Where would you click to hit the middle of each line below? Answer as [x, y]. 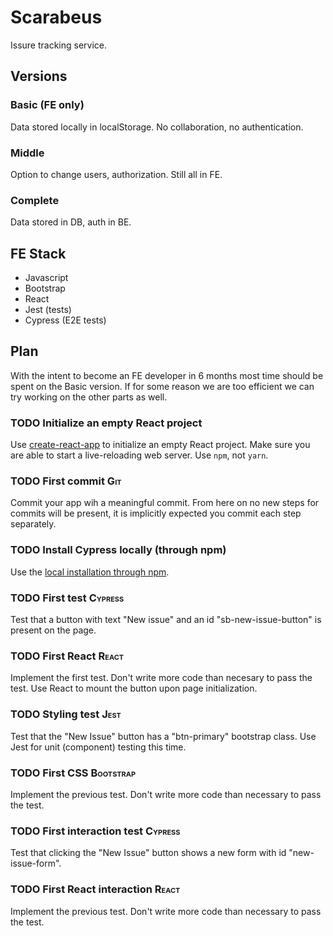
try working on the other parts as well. [89, 397]
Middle [27, 153]
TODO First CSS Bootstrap [73, 773]
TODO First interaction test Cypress [95, 831]
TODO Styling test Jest [66, 714]
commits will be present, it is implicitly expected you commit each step [156, 513]
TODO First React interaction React [95, 889]
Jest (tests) [48, 310]
